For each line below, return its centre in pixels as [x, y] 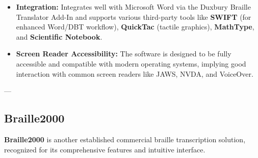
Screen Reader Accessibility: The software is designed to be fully [124, 54]
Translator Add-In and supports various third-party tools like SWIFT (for [134, 17]
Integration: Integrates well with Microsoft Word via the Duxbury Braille [133, 7]
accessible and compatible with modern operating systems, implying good [131, 63]
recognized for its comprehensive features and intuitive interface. [105, 149]
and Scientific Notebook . [59, 36]
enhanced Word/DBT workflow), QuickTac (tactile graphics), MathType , [135, 27]
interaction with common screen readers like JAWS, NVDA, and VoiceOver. [135, 73]
